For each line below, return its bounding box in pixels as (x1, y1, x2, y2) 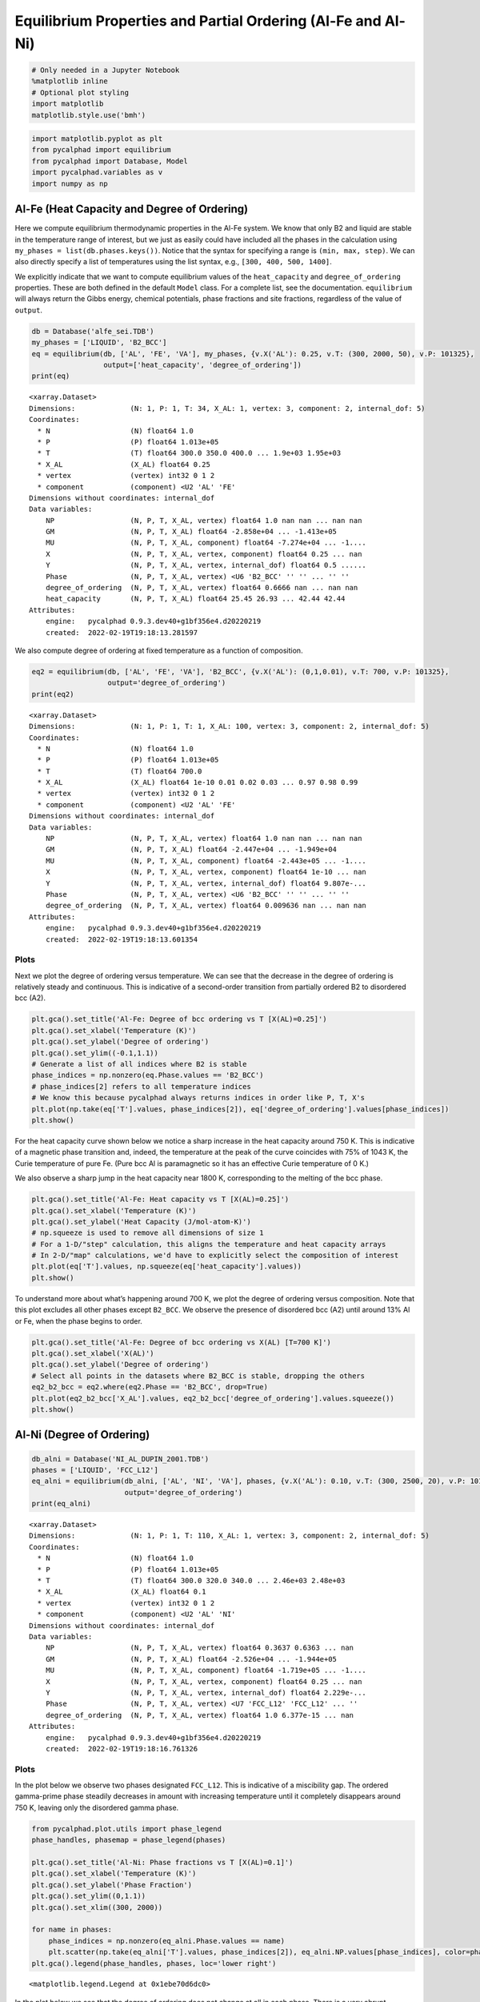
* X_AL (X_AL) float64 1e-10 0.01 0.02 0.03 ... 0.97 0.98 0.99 (37, 778, 358, 787)
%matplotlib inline (31, 77, 108, 86)
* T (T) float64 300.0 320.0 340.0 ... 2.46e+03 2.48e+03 (37, 1576, 346, 1586)
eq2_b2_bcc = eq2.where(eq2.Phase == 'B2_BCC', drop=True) (31, 1382, 268, 1392)
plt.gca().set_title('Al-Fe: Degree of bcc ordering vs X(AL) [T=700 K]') (31, 1337, 332, 1347)
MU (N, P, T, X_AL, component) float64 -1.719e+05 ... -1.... (45, 1666, 367, 1675)
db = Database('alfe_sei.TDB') (31, 327, 155, 336)
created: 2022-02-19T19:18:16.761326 (45, 1744, 198, 1753)
